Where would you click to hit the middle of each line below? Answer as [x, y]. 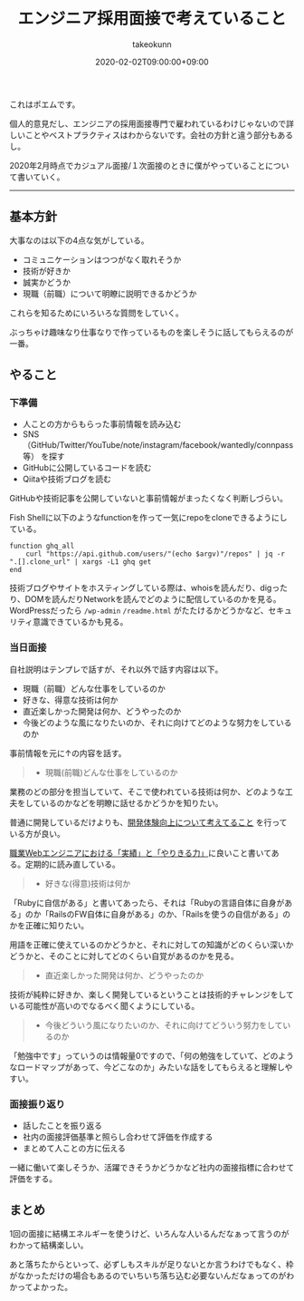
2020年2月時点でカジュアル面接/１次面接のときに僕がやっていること [138, 165]
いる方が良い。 [37, 833]
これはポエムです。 [45, 104]
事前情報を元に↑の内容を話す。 [68, 752]
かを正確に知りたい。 [49, 925]
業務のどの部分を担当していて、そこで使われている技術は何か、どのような [147, 791]
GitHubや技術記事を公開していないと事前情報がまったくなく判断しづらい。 [148, 499]
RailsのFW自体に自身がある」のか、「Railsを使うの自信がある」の [170, 914]
